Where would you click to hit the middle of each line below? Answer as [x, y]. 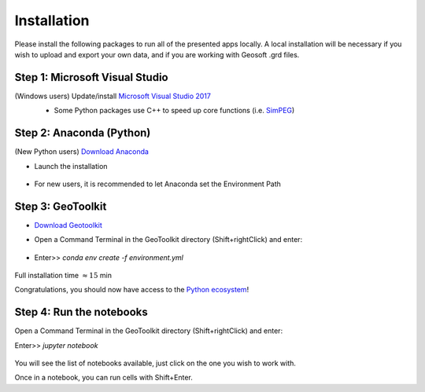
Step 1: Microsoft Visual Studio [91, 77]
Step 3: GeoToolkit [61, 206]
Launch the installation [71, 166]
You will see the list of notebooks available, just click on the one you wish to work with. [155, 363]
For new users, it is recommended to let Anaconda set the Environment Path [157, 184]
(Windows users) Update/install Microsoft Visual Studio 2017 [113, 96]
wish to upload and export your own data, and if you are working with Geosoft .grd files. [157, 54]
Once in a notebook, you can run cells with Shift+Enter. [103, 378]
